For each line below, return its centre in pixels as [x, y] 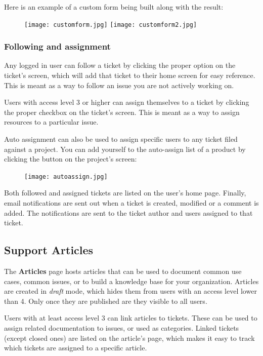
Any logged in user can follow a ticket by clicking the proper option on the [120, 65]
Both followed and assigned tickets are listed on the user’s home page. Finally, [125, 193]
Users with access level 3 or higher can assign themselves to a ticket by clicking [127, 102]
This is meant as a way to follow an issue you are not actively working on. [119, 85]
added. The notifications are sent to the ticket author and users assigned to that [128, 212]
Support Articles [49, 250]
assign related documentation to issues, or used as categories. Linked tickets [122, 328]
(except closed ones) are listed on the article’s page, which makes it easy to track [129, 338]
